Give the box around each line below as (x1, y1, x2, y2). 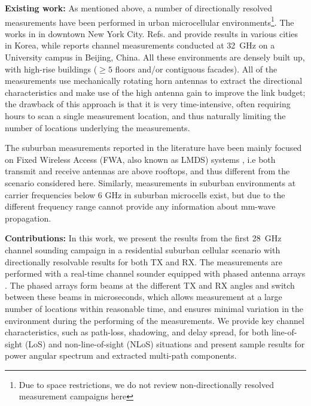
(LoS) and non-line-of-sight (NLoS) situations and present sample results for (25, 337, 305, 350)
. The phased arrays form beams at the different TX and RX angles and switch (5, 278, 295, 291)
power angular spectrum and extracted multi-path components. (5, 349, 237, 362)
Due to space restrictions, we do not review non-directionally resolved (19, 378, 274, 390)
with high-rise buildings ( (5, 62, 97, 75)
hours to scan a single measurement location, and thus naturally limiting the (5, 110, 286, 122)
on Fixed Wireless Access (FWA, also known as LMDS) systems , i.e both (5, 153, 276, 165)
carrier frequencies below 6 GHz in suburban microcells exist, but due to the (5, 188, 285, 201)
